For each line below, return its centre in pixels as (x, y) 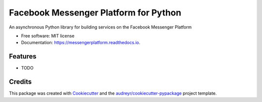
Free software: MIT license (48, 36)
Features (23, 56)
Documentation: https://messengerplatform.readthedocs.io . (81, 43)
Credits (20, 82)
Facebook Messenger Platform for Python (95, 13)
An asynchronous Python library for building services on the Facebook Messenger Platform (100, 27)
